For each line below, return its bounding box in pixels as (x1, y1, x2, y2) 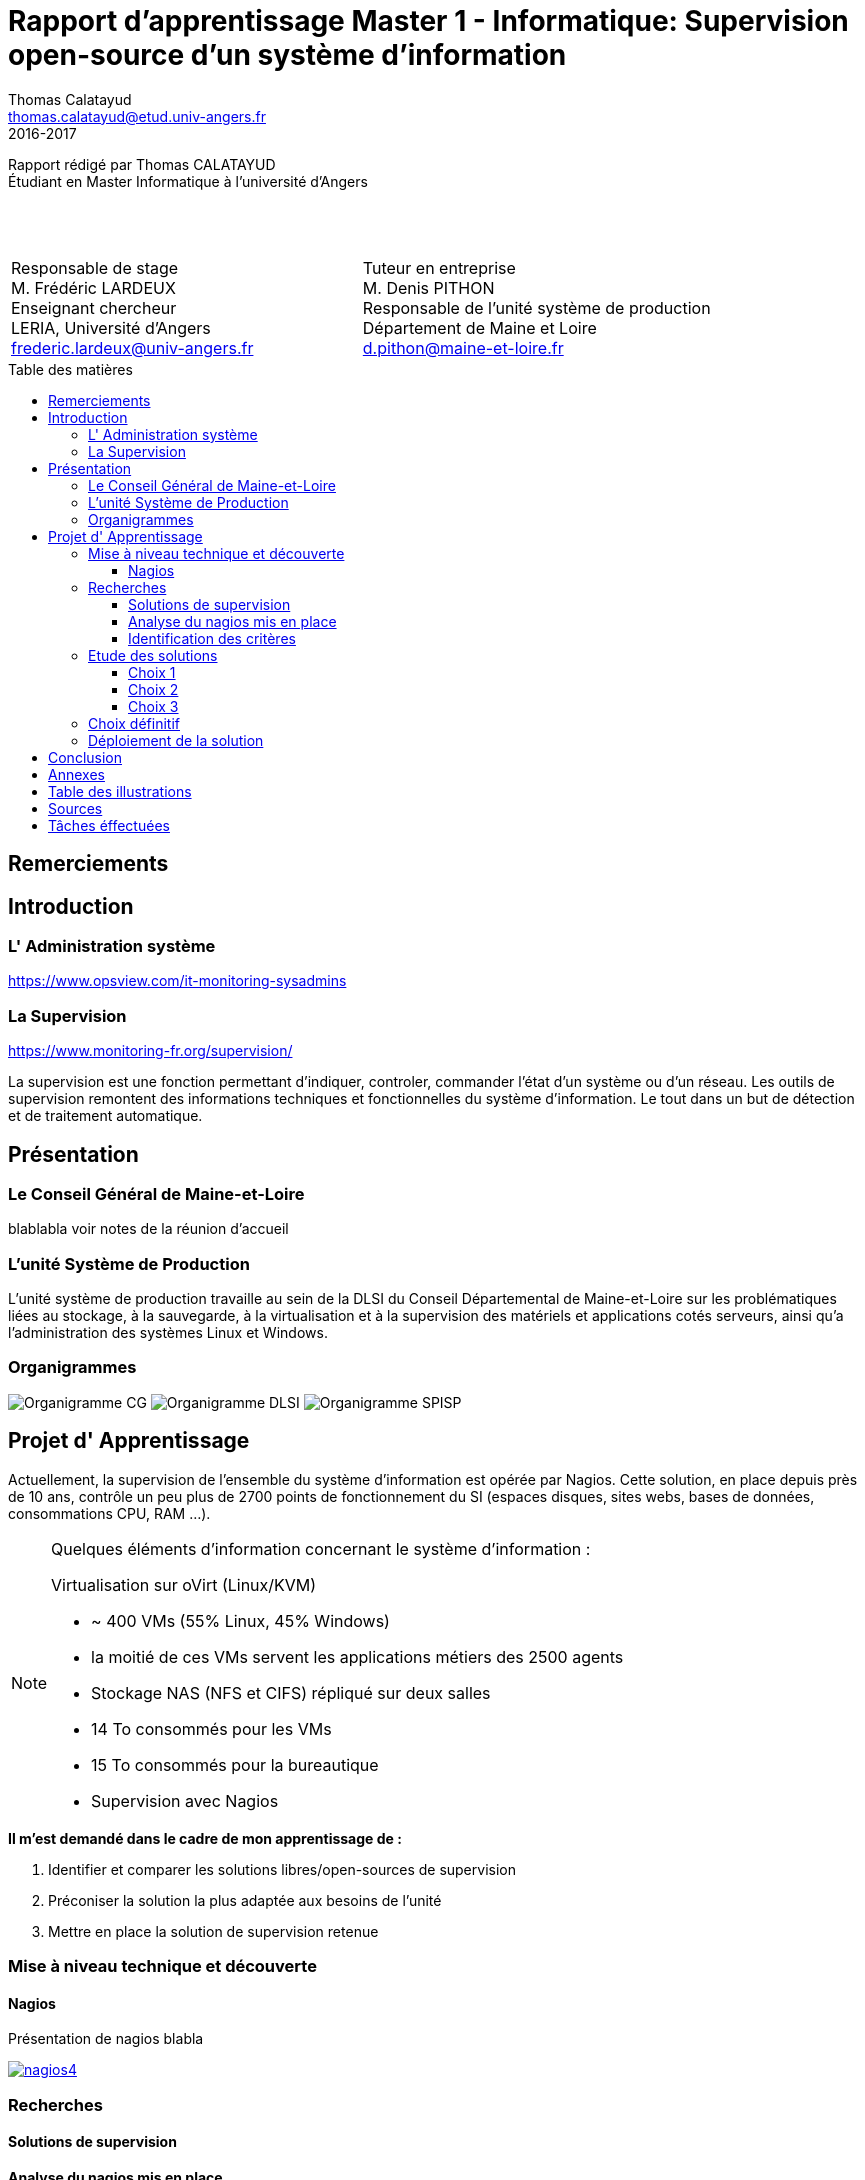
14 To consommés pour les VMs (91, 1718, 332, 1739)
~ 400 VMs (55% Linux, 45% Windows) (91, 1610, 390, 1631)
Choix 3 (128, 697, 179, 715)
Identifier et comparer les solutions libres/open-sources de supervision (48, 1860, 516, 1878)
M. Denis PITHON (362, 277, 495, 298)
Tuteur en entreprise (362, 257, 516, 278)
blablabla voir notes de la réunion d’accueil (8, 1220, 289, 1238)
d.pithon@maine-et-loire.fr (362, 337, 564, 358)
